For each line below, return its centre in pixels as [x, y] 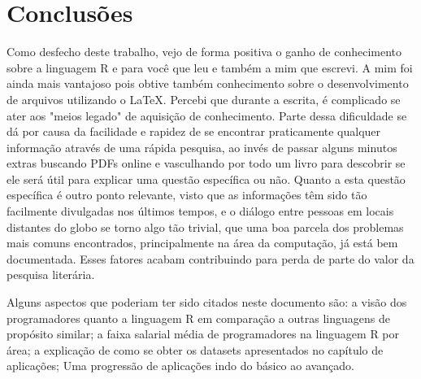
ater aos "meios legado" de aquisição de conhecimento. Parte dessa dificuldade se [207, 115]
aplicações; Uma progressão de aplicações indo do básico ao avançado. [180, 366]
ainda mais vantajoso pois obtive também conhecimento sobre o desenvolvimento [208, 83]
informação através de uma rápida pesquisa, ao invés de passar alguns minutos [202, 147]
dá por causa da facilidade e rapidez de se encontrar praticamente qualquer [194, 131]
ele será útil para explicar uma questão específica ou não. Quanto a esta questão [206, 179]
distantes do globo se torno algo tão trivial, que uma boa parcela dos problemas [205, 227]
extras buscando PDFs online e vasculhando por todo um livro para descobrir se [206, 163]
